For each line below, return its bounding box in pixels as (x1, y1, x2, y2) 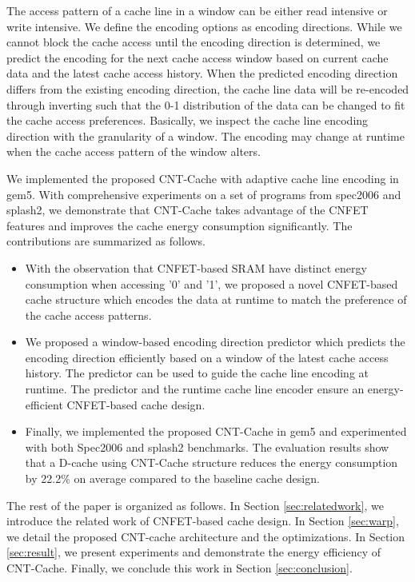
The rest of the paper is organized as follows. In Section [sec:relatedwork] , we (6, 496, 384, 513)
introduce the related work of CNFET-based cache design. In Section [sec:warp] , (6, 512, 399, 529)
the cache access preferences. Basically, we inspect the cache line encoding (6, 112, 369, 129)
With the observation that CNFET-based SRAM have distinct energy (25, 259, 367, 276)
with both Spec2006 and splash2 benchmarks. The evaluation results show (25, 438, 389, 455)
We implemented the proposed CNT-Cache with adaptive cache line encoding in (6, 169, 399, 186)
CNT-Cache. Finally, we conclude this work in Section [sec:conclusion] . (6, 560, 353, 576)
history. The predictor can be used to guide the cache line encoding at (25, 365, 369, 381)
